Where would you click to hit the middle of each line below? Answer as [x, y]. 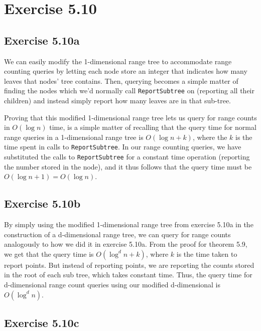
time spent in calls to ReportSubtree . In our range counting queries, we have [123, 147]
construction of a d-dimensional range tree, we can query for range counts [117, 234]
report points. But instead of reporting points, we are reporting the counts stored [129, 265]
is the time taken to [207, 254]
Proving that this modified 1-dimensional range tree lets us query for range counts [130, 117]
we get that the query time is [49, 254]
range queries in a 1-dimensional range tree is [74, 137]
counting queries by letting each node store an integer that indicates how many [126, 71]
